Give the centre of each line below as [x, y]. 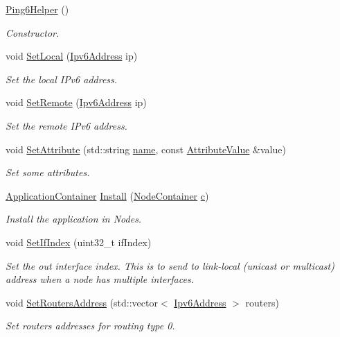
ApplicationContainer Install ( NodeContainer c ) [107, 195]
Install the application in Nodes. [74, 219]
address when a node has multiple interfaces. [100, 279]
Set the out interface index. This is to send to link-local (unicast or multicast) [170, 265]
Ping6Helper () [37, 9]
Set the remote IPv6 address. [66, 125]
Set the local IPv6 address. [62, 79]
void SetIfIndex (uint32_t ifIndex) [79, 242]
